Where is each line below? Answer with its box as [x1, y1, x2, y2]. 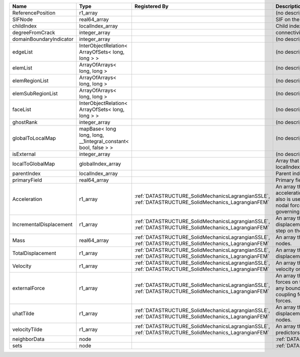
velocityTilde [12, 326, 42, 332]
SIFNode [12, 16, 33, 22]
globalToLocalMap [12, 135, 56, 141]
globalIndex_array [79, 160, 121, 167]
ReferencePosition [12, 9, 56, 16]
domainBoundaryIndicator [12, 35, 73, 42]
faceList [12, 106, 31, 112]
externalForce [12, 285, 45, 291]
